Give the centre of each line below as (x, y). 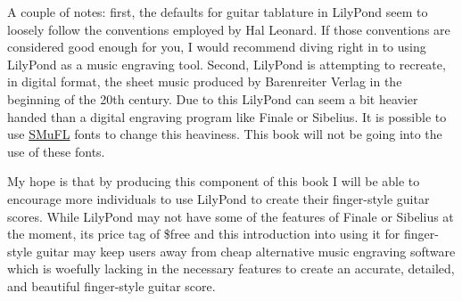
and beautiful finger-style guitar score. (111, 285)
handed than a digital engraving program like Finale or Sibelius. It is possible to (227, 116)
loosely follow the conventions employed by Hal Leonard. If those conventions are (229, 29)
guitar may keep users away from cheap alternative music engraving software (246, 251)
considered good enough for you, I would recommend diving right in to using (217, 47)
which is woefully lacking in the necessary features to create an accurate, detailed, (231, 268)
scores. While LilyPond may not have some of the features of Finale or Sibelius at (231, 216)
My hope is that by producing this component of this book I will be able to (214, 181)
